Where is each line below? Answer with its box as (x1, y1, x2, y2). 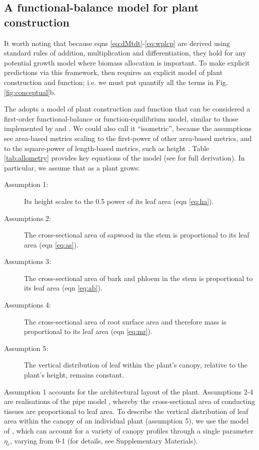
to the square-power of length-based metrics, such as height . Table (4, 142, 209, 153)
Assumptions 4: (4, 299, 51, 310)
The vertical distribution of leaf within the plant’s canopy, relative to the (24, 359, 247, 370)
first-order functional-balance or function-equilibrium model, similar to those (4, 113, 238, 123)
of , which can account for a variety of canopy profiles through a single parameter (4, 425, 253, 435)
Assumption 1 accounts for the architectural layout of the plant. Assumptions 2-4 (4, 386, 253, 396)
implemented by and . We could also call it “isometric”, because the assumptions (4, 123, 252, 133)
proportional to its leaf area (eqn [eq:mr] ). (24, 326, 152, 336)
